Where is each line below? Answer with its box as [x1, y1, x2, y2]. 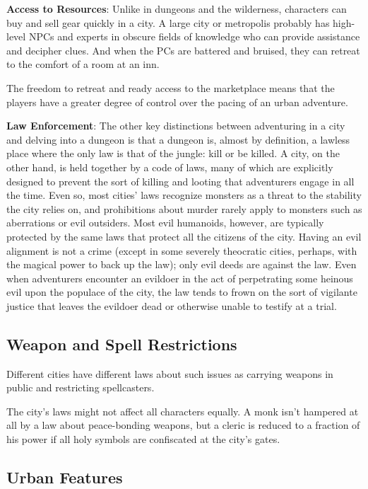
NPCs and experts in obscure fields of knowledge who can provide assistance [28, 29, 360, 44]
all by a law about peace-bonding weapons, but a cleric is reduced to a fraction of [6, 418, 360, 432]
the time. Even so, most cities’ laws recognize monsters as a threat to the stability [6, 188, 362, 202]
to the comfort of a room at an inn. [6, 57, 160, 71]
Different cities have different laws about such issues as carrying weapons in [6, 366, 333, 381]
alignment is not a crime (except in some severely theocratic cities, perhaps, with [6, 243, 357, 258]
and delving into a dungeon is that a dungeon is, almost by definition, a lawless [6, 132, 350, 146]
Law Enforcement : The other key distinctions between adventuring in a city [6, 118, 345, 133]
